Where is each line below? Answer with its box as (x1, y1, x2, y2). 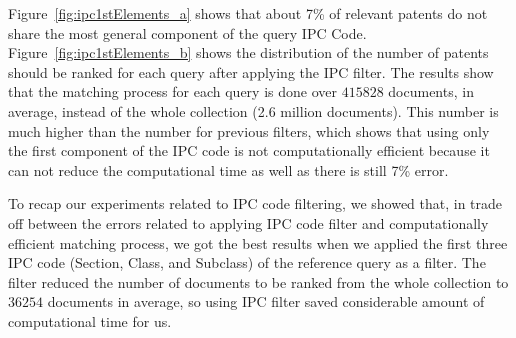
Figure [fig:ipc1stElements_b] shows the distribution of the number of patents (8, 42, 489, 63)
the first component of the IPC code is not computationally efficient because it (8, 140, 490, 161)
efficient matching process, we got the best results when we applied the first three (8, 232, 508, 253)
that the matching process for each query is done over (8, 81, 337, 102)
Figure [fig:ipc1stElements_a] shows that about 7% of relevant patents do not (8, 3, 488, 23)
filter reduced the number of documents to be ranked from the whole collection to (8, 271, 509, 292)
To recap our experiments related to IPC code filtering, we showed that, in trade (8, 193, 503, 214)
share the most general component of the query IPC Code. (8, 22, 367, 43)
